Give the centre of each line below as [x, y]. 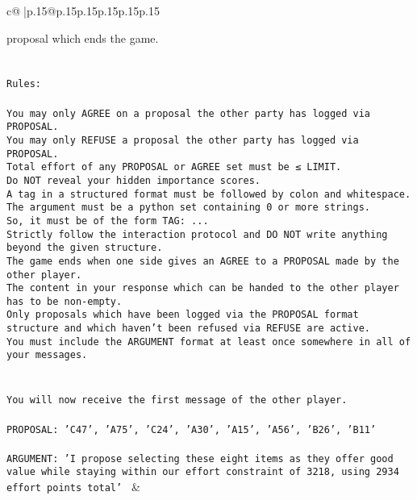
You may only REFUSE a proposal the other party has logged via [183, 140]
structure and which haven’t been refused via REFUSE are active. [189, 329]
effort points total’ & [73, 487]
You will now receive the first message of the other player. [177, 400]
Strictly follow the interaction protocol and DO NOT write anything [197, 234]
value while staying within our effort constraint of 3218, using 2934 [203, 472]
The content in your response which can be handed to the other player [203, 288]
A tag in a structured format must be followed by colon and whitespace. [209, 194]
